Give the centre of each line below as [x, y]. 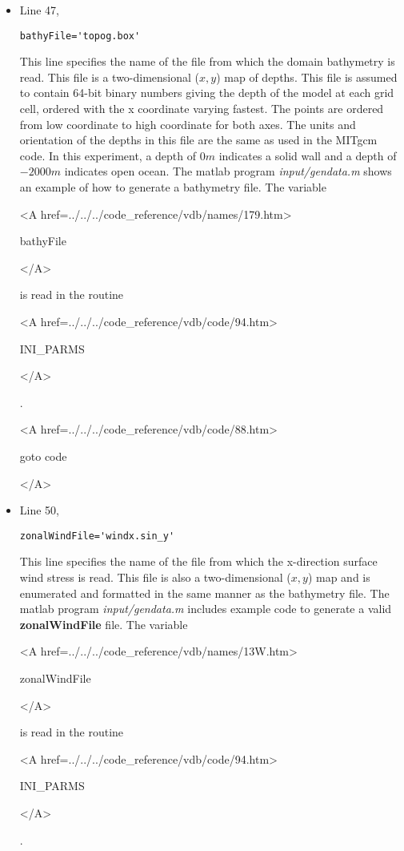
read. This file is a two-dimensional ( [110, 77]
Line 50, [39, 510]
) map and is [339, 577]
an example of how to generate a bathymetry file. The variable [173, 187]
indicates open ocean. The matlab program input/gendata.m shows [228, 171]
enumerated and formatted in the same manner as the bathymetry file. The [204, 593]
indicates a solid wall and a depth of [308, 155]
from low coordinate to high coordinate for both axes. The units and [188, 124]
